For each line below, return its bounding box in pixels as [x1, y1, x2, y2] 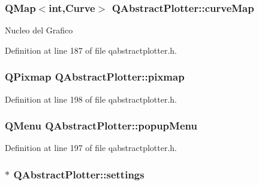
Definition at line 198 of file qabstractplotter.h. [5, 92, 177, 105]
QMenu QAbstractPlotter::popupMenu [5, 118, 197, 133]
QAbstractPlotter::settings [13, 166, 144, 181]
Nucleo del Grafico [5, 24, 73, 36]
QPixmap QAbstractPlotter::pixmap [5, 69, 185, 84]
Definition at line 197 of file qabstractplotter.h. [5, 141, 177, 154]
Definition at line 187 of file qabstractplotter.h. [5, 44, 177, 56]
